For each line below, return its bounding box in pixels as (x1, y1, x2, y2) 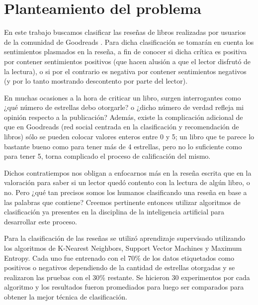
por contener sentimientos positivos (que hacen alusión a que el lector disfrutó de (4, 56, 251, 66)
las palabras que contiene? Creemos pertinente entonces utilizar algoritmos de (4, 197, 241, 207)
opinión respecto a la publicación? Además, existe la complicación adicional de (4, 111, 243, 122)
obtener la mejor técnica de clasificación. (4, 291, 127, 302)
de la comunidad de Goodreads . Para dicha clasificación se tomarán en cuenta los (4, 36, 254, 47)
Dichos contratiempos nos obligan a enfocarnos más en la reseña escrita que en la (4, 167, 252, 178)
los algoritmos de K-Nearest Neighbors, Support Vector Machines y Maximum (4, 243, 242, 253)
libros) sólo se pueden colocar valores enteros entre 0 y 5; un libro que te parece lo (4, 131, 255, 142)
